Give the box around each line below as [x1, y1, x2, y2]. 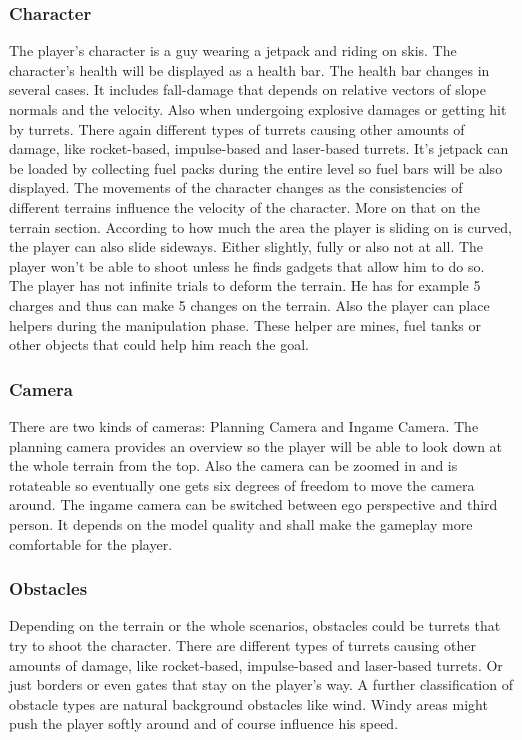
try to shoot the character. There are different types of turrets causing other [9, 634, 476, 655]
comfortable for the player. [9, 533, 173, 554]
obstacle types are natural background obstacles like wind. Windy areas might [9, 693, 488, 714]
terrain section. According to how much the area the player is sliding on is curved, [9, 216, 512, 237]
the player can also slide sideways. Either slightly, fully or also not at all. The [9, 236, 484, 257]
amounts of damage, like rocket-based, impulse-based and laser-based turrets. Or [9, 654, 503, 675]
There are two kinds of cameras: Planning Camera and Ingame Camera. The [9, 415, 479, 436]
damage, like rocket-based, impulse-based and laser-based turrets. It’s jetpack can [9, 138, 509, 159]
